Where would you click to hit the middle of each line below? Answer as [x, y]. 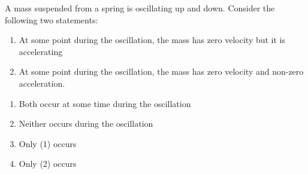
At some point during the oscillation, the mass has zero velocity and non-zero [161, 71]
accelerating [41, 51]
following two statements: [52, 19]
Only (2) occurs [48, 164]
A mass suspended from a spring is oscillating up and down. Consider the [140, 8]
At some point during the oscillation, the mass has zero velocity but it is [152, 40]
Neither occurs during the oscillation [86, 123]
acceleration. [42, 83]
